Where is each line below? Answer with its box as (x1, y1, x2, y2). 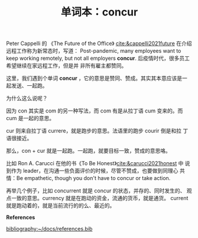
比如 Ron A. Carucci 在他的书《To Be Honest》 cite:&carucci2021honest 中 (6, 160, 184, 167)
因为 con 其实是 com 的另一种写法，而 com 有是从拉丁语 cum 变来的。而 (6, 107, 183, 114)
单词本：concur (60, 5, 138, 19)
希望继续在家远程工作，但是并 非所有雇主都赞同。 (6, 62, 127, 69)
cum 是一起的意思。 (6, 115, 55, 122)
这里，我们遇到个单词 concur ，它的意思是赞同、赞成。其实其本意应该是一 (6, 75, 188, 82)
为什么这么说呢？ (6, 95, 48, 102)
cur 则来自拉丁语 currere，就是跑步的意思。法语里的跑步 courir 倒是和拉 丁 (6, 127, 189, 134)
